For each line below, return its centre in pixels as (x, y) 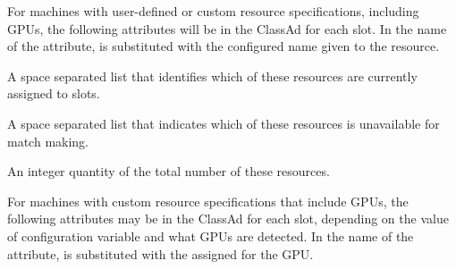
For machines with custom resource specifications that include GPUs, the (208, 201)
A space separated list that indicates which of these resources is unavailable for (224, 123)
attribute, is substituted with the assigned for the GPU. (160, 253)
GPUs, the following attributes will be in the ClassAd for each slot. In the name (227, 28)
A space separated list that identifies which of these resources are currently (212, 76)
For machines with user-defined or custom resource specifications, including (213, 11)
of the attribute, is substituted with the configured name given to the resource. (224, 46)
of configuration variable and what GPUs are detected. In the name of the (211, 235)
